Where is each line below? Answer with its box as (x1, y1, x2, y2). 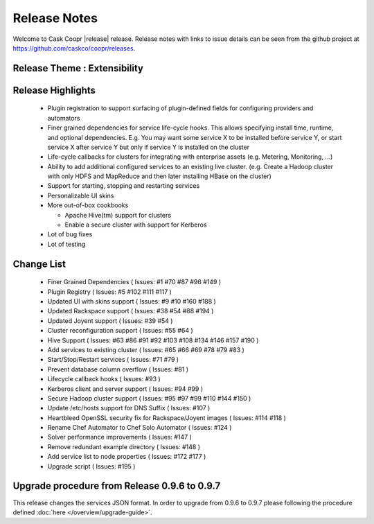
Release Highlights (12, 84, 96, 96)
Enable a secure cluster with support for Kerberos (64, 220, 207, 229)
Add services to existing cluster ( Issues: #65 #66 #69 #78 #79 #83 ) (47, 345, 245, 353)
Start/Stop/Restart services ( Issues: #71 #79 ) (47, 356, 179, 364)
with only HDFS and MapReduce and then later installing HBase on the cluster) (47, 172, 271, 180)
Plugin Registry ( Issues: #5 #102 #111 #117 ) (47, 288, 172, 296)
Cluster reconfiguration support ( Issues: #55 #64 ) (47, 326, 193, 335)
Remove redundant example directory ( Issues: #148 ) (47, 442, 201, 451)
